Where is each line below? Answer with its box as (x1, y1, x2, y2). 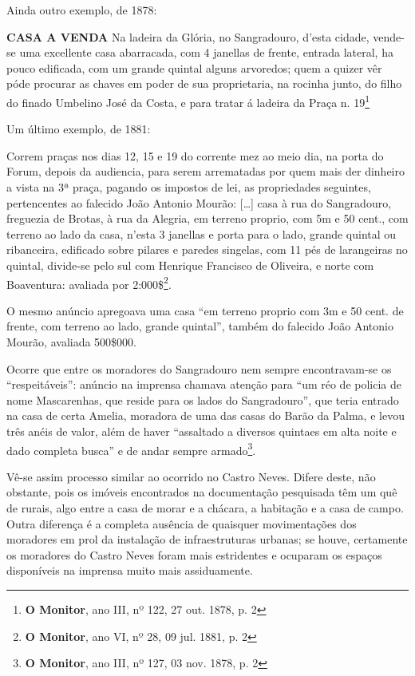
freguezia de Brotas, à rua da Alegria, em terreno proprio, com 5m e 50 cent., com (6, 210, 409, 227)
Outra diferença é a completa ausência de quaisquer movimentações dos (6, 515, 357, 532)
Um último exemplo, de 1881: (6, 121, 151, 137)
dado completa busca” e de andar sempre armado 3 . (6, 439, 256, 458)
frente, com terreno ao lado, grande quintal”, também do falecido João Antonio (6, 318, 393, 334)
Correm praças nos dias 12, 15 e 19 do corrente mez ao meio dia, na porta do (6, 147, 384, 164)
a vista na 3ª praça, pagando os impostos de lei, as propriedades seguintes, (6, 179, 371, 195)
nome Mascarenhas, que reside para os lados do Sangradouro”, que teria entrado (6, 391, 399, 408)
